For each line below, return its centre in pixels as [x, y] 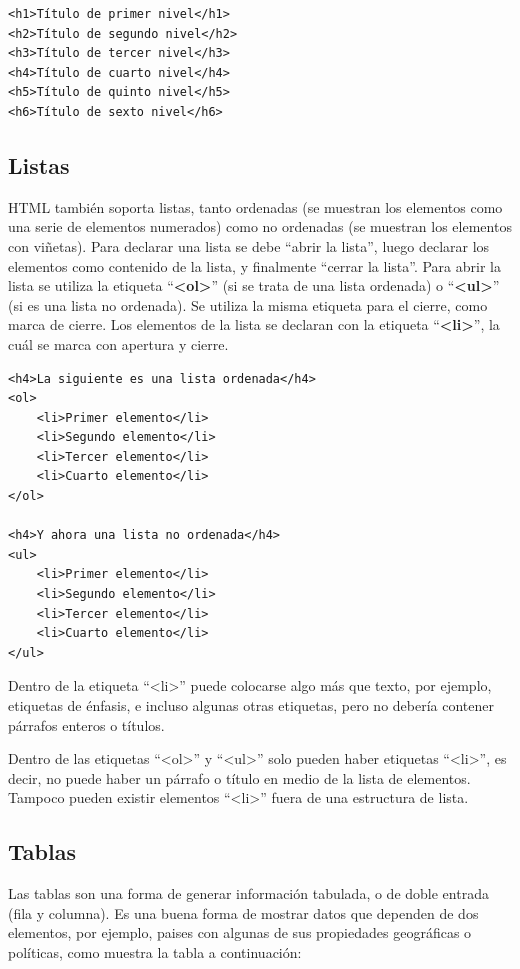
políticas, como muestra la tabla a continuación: [155, 951]
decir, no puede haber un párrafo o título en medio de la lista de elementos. [239, 777]
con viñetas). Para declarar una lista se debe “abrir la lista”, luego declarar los [249, 245]
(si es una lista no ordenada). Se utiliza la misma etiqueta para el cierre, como [248, 304]
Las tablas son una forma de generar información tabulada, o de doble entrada [248, 893]
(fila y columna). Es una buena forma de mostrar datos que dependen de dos [243, 912]
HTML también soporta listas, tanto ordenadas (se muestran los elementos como [255, 206]
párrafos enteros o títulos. [86, 724]
